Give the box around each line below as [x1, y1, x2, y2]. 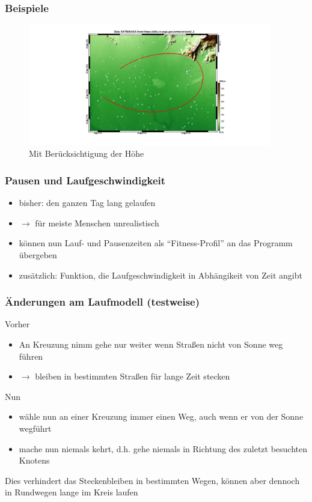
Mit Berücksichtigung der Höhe [29, 147, 144, 160]
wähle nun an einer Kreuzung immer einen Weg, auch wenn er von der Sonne [19, 410, 304, 423]
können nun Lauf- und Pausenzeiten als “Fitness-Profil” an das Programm [19, 237, 293, 249]
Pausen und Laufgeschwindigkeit [5, 172, 166, 187]
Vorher [5, 318, 30, 330]
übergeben [19, 249, 57, 261]
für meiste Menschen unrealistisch [35, 216, 159, 229]
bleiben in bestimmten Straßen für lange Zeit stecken [35, 370, 230, 383]
